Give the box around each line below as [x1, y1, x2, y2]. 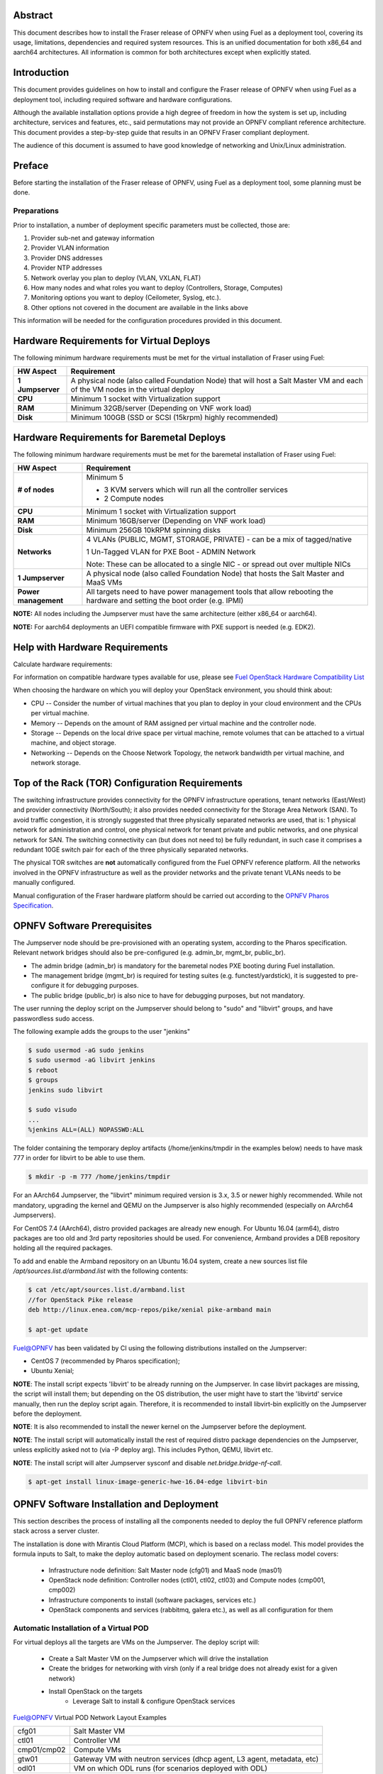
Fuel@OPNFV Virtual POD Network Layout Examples [13, 1713, 167, 1721]
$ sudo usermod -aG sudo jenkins [28, 1046, 145, 1054]
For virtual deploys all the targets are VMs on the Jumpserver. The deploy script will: [13, 1638, 260, 1646]
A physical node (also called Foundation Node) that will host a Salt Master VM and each [70, 376, 363, 386]
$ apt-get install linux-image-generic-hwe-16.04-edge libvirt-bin [28, 1477, 268, 1486]
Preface [13, 160, 49, 172]
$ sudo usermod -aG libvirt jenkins [28, 1056, 156, 1064]
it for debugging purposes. [60, 981, 139, 990]
